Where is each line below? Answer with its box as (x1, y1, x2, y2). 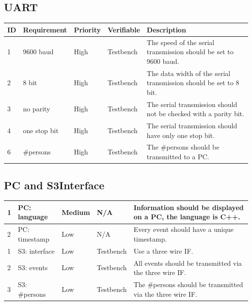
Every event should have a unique (133, 224, 234, 234)
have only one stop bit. (146, 130, 215, 140)
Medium (62, 207, 90, 217)
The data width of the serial (146, 68, 231, 78)
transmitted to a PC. (146, 152, 209, 162)
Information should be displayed (133, 202, 244, 212)
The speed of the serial (146, 37, 215, 47)
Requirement (23, 24, 67, 34)
